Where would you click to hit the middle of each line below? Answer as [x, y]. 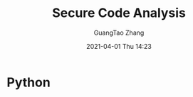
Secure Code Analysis [119, 13]
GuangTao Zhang [119, 33]
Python [28, 82]
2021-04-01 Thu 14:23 [119, 46]
